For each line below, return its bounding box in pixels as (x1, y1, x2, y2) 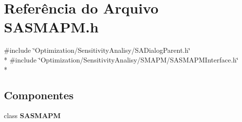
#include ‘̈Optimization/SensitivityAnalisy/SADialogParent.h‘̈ (4, 45, 190, 55)
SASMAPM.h (4, 17, 99, 37)
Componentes (4, 88, 74, 103)
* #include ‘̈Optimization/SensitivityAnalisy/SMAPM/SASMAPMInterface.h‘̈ (4, 54, 239, 64)
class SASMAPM (4, 110, 61, 121)
